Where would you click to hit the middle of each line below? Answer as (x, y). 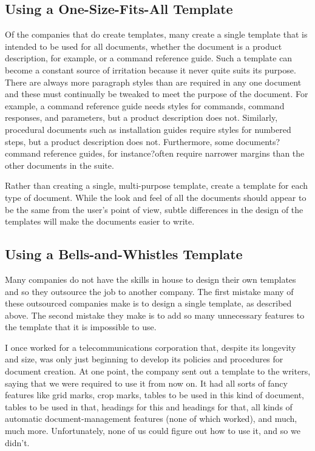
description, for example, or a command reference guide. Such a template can (149, 58)
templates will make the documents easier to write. (100, 221)
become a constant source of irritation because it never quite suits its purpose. (151, 70)
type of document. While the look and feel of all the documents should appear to (156, 197)
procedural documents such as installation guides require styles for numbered (148, 129)
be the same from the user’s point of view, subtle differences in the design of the (154, 209)
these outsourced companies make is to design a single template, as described (148, 303)
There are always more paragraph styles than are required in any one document (153, 82)
